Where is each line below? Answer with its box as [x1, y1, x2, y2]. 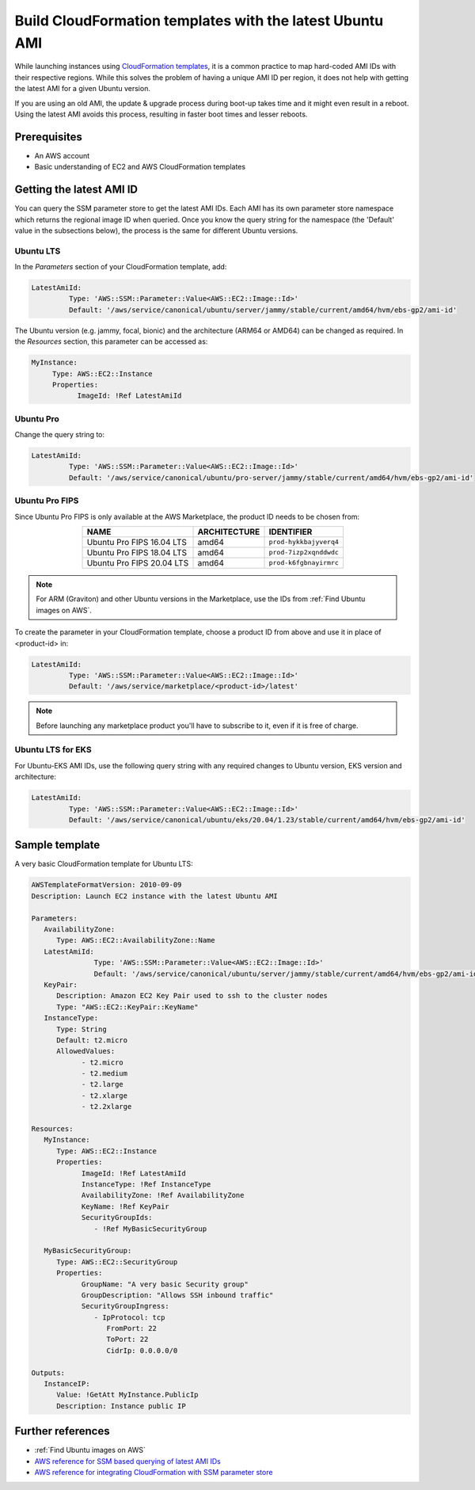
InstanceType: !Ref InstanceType [81, 1179, 211, 1188]
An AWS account [34, 151, 90, 160]
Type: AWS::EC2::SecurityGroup [56, 1257, 178, 1267]
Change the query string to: [14, 430, 105, 440]
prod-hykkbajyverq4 [268, 538, 340, 547]
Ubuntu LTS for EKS [14, 745, 92, 756]
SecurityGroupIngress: [81, 1301, 169, 1311]
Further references [14, 1424, 110, 1438]
